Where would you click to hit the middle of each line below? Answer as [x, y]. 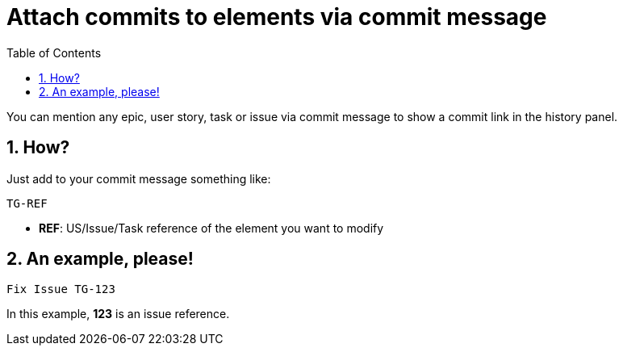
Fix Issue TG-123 [61, 289]
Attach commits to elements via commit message [277, 17]
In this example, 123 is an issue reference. [118, 314]
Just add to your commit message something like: [139, 178]
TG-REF [27, 203]
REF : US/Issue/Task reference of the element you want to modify [211, 228]
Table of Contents [54, 52]
